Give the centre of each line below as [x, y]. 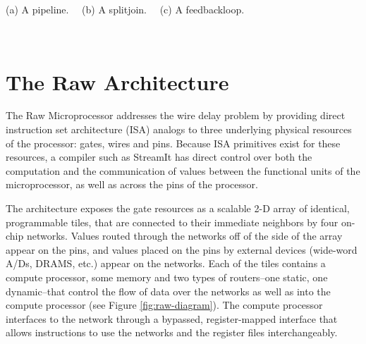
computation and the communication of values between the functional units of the [183, 170]
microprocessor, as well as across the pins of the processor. [132, 184]
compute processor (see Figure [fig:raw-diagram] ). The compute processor [164, 305]
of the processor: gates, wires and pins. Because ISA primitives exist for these [173, 143]
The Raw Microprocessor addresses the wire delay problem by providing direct [176, 115]
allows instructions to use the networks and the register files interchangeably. [172, 332]
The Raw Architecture [117, 81]
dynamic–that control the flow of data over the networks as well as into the [168, 291]
